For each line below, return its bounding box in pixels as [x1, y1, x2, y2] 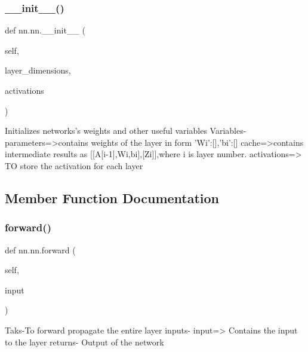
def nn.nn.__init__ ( [5, 24, 85, 36]
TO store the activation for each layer [5, 159, 143, 172]
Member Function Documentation [5, 188, 220, 207]
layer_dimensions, [5, 64, 71, 76]
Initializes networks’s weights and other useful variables [5, 124, 207, 137]
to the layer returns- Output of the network [5, 335, 164, 348]
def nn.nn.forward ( [5, 243, 76, 256]
